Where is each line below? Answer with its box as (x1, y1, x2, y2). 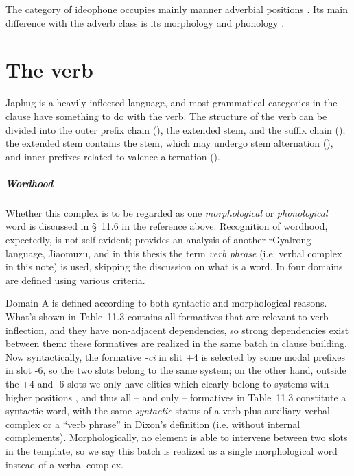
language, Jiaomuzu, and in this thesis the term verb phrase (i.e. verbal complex (5, 246, 342, 260)
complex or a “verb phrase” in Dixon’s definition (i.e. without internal (5, 416, 300, 431)
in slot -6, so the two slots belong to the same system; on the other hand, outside (5, 363, 346, 377)
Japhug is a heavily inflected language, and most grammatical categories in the (5, 95, 338, 110)
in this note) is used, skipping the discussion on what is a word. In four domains (5, 259, 343, 274)
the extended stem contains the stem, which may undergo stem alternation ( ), (5, 136, 333, 150)
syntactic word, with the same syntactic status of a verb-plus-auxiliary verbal (5, 403, 331, 418)
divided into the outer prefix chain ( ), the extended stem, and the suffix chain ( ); (5, 122, 346, 136)
